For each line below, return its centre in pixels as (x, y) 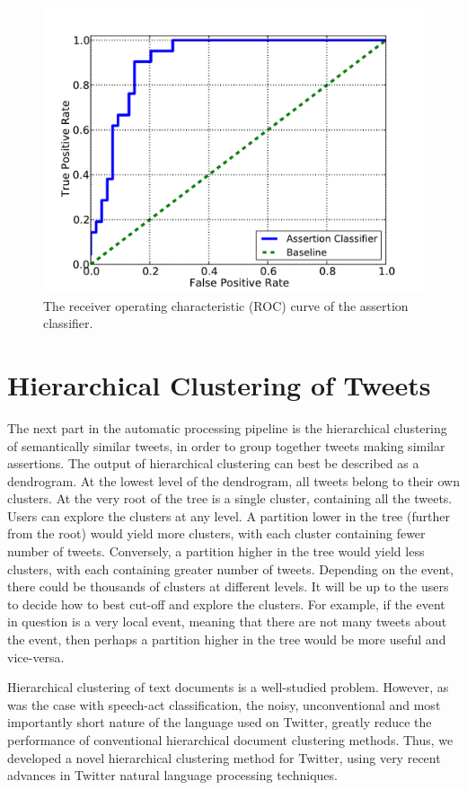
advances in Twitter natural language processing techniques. (172, 775)
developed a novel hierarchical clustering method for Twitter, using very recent (224, 757)
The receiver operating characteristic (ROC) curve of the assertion (226, 305)
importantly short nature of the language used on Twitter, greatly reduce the (220, 722)
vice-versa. (36, 657)
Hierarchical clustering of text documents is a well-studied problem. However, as (228, 687)
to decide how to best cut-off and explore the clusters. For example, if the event (226, 604)
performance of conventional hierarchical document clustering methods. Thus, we (230, 740)
